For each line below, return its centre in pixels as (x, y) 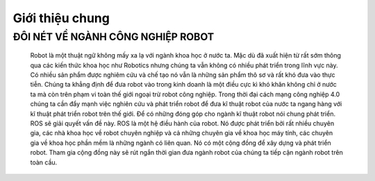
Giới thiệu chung (61, 18)
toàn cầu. (44, 162)
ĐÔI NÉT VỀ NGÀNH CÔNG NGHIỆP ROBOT (114, 37)
